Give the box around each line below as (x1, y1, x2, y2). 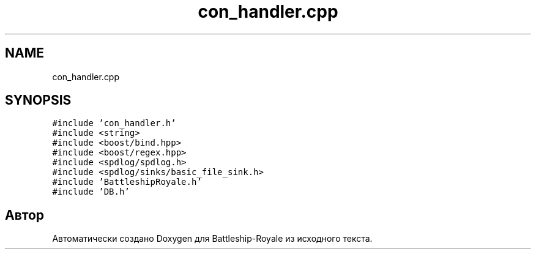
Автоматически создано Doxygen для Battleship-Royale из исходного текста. (52, 233, 373, 244)
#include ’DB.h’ (52, 187, 130, 197)
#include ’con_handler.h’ (52, 118, 176, 129)
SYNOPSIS (5, 92, 72, 108)
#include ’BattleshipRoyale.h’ (52, 177, 202, 187)
